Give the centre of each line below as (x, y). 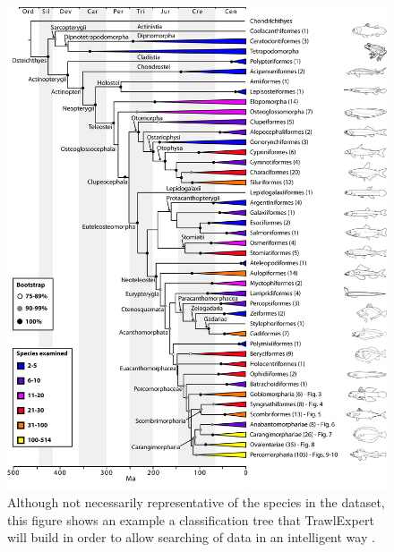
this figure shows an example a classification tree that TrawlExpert (191, 519)
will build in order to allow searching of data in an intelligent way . (191, 537)
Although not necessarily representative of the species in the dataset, (196, 502)
